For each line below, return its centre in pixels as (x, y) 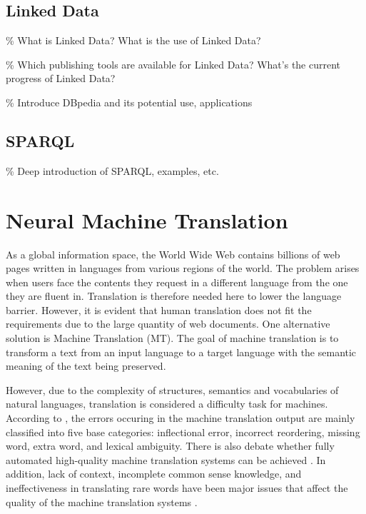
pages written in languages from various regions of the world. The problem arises (183, 268)
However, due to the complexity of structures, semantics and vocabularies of (172, 389)
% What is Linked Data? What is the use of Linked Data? (133, 40)
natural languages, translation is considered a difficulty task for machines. (167, 404)
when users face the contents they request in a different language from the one (177, 282)
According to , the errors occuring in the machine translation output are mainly (181, 418)
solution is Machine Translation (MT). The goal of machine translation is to (172, 338)
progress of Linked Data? (61, 78)
